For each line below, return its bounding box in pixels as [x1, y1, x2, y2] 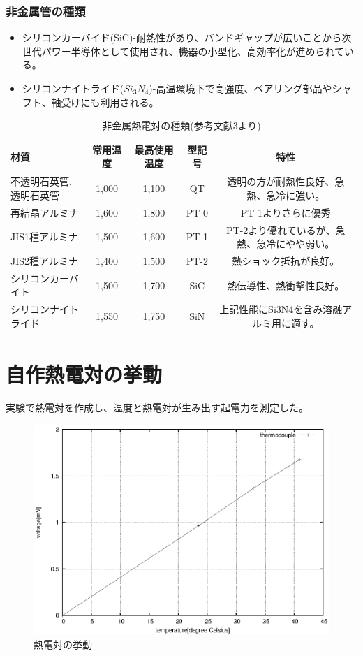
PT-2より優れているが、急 [226, 222, 346, 237]
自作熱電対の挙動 [6, 360, 163, 388]
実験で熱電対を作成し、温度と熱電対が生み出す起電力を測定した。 [6, 400, 309, 415]
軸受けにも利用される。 [51, 94, 159, 109]
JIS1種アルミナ [10, 229, 78, 244]
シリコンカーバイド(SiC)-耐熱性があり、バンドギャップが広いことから [22, 30, 342, 45]
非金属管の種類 [6, 2, 86, 20]
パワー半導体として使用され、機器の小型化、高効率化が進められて [41, 43, 345, 58]
